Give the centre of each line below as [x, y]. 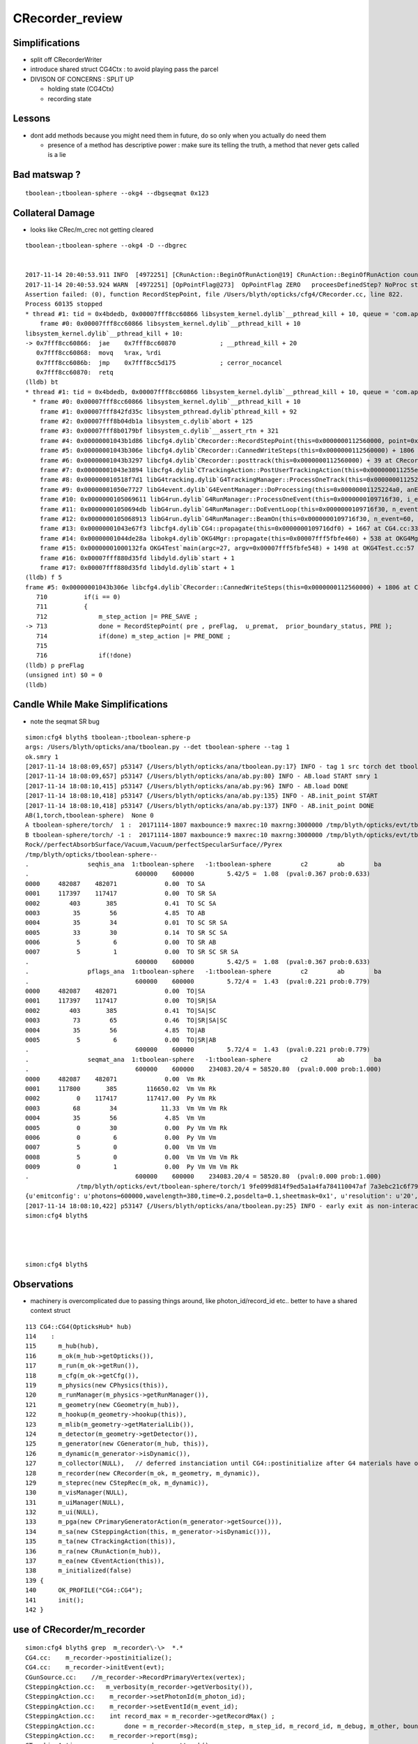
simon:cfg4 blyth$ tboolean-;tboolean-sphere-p [108, 737]
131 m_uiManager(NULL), [75, 1502]
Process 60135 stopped [64, 304]
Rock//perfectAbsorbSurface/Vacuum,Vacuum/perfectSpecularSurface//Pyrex [154, 845]
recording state [70, 98]
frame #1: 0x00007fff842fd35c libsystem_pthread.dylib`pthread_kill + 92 [168, 411]
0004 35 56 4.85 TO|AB [115, 1030]
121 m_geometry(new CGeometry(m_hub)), [103, 1405]
